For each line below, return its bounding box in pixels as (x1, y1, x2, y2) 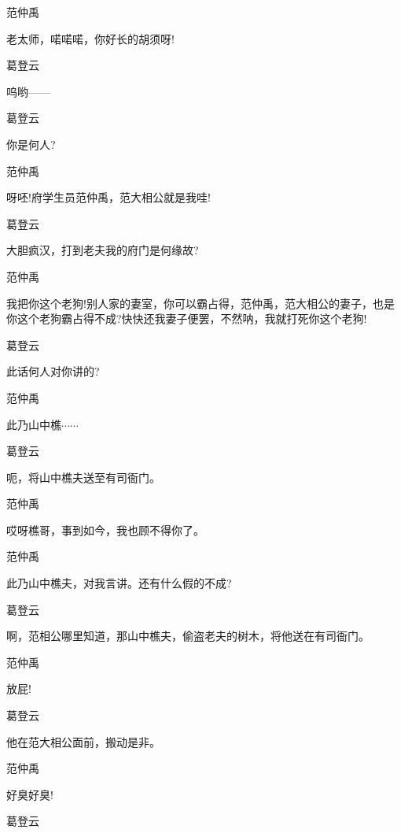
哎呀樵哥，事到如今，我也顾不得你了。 (6, 521, 204, 538)
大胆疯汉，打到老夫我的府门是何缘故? (6, 242, 199, 258)
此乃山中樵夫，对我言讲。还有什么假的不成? (6, 575, 232, 591)
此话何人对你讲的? (6, 363, 100, 379)
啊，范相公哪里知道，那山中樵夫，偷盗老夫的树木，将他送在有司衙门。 (6, 628, 370, 644)
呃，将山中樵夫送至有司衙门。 (6, 468, 160, 485)
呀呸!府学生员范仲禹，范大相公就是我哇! (6, 189, 211, 205)
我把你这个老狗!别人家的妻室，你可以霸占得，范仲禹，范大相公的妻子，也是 (6, 294, 395, 311)
